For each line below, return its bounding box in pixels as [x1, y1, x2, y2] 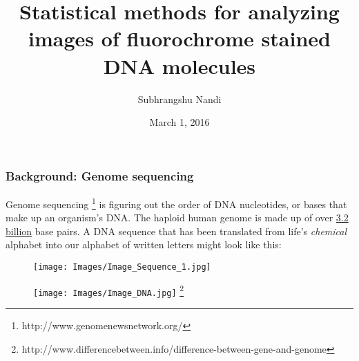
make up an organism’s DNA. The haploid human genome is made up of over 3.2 [6, 210, 349, 225]
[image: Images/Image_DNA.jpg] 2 [33, 282, 184, 298]
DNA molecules [103, 51, 256, 80]
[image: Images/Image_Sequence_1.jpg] [33, 262, 211, 272]
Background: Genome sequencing [6, 167, 194, 184]
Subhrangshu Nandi [137, 91, 222, 106]
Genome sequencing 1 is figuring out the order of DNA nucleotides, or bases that [6, 194, 347, 211]
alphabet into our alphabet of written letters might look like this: [6, 237, 282, 252]
